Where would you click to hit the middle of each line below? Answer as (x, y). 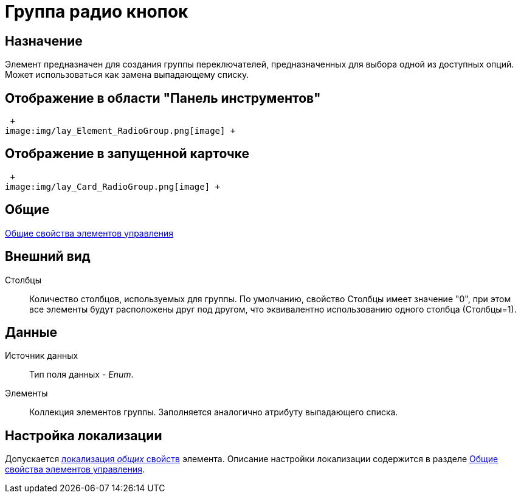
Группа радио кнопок (97, 12)
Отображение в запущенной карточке (127, 154)
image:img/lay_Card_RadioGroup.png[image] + (113, 186)
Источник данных (42, 356)
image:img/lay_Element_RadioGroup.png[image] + (120, 131)
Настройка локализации (84, 435)
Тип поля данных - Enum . (81, 375)
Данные (31, 332)
